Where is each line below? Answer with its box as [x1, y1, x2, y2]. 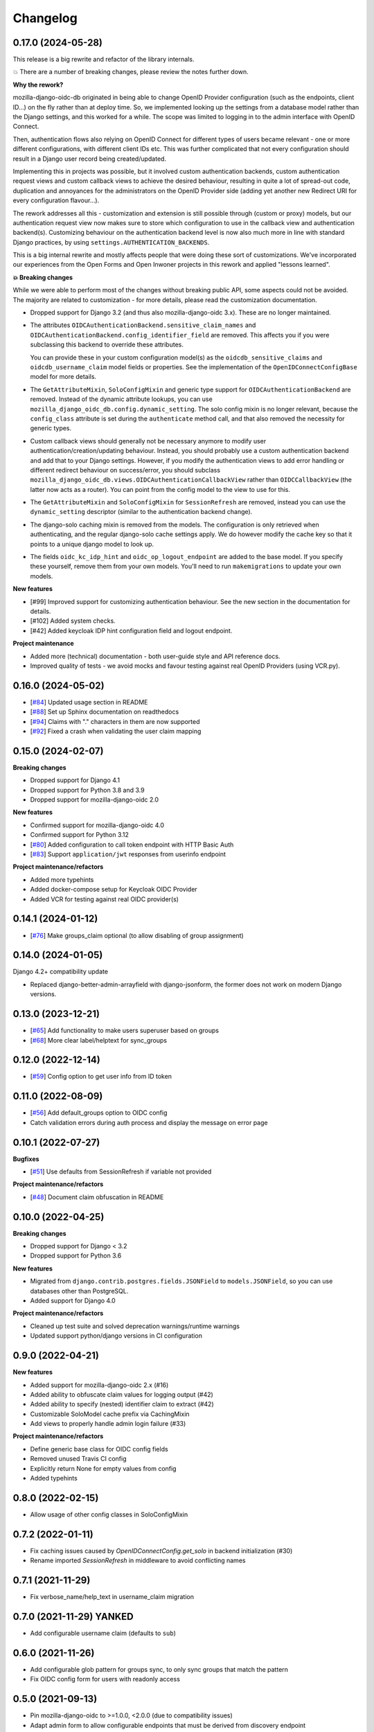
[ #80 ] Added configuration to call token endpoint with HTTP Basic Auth [30, 840, 234, 849]
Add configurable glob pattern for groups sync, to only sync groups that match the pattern [30, 1665, 289, 1673]
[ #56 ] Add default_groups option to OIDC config [30, 1108, 168, 1117]
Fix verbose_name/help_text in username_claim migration [30, 1593, 194, 1601]
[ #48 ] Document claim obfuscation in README [30, 1192, 164, 1201]
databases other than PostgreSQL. [30, 1287, 129, 1295]
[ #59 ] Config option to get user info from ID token [30, 1072, 172, 1081]
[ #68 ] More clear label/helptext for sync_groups [30, 1036, 168, 1044]
